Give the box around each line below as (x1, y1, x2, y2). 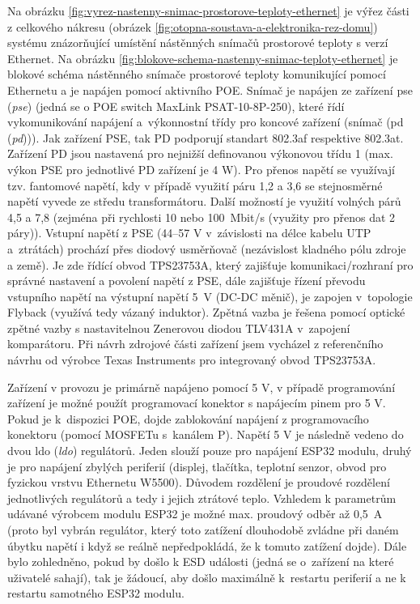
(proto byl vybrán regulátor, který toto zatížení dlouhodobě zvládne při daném (7, 521, 399, 538)
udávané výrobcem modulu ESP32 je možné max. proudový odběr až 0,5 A (7, 505, 383, 522)
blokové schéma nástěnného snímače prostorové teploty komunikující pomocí (7, 66, 386, 83)
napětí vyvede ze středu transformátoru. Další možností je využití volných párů (7, 193, 401, 210)
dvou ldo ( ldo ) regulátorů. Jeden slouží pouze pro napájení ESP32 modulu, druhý (7, 442, 412, 459)
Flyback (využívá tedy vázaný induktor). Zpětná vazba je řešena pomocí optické (7, 304, 405, 321)
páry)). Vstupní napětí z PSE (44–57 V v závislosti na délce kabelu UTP (7, 224, 371, 241)
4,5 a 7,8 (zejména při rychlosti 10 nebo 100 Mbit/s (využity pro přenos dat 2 (7, 208, 396, 225)
